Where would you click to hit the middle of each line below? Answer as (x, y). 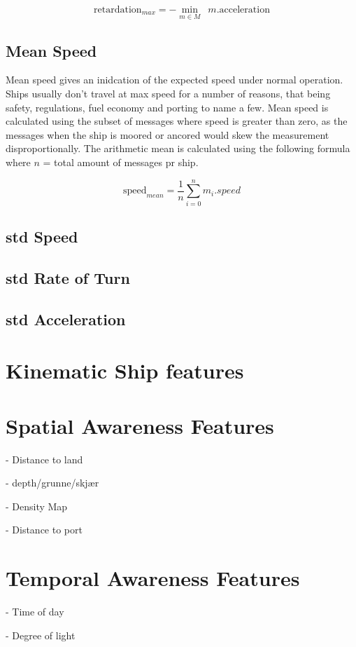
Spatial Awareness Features (140, 425)
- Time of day (35, 612)
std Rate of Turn (68, 277)
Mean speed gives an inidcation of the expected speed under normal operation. (175, 80)
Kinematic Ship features (125, 370)
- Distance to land (44, 459)
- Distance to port (44, 530)
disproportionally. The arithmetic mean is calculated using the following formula (178, 148)
